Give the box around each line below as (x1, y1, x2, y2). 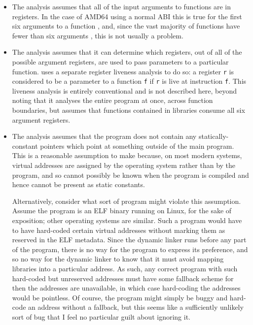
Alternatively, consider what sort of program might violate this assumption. (12, 195, 241, 206)
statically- (198, 131, 229, 141)
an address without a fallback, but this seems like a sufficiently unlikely (28, 302, 244, 312)
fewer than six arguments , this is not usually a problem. (12, 30, 183, 40)
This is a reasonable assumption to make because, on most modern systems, (12, 150, 242, 161)
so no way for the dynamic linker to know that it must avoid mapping (12, 254, 224, 264)
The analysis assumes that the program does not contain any (12, 131, 197, 141)
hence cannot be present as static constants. (12, 179, 145, 190)
